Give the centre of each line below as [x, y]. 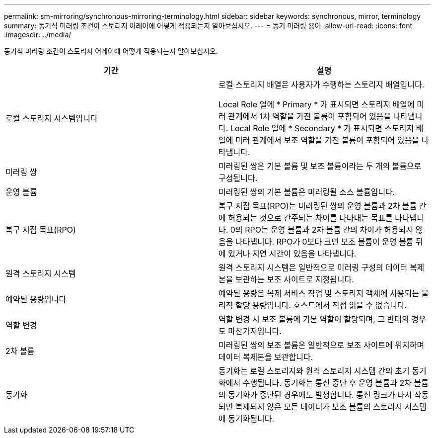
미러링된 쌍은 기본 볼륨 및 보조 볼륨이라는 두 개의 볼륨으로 [320, 166]
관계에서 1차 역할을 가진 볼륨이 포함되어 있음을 [310, 116]
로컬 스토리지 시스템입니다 [52, 118]
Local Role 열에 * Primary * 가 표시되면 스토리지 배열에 [317, 104]
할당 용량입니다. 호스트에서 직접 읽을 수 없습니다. [321, 305]
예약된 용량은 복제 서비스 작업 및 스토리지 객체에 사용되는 [319, 293]
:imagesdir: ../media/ [38, 35]
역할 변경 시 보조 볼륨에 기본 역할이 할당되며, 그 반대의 [314, 319]
